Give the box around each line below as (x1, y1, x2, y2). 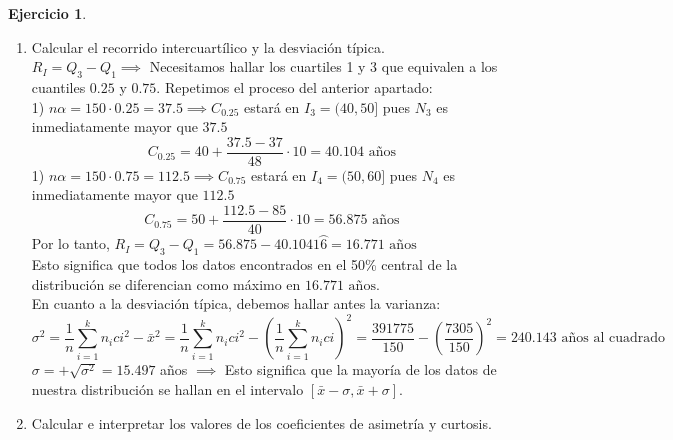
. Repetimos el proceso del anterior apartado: (156, 76, 433, 97)
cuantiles (31, 76, 86, 97)
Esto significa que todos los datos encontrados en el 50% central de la (31, 254, 458, 275)
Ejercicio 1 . (8, 3, 87, 23)
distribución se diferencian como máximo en (31, 273, 301, 294)
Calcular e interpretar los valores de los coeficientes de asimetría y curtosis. (31, 412, 492, 433)
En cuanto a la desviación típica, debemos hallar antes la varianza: (31, 293, 441, 314)
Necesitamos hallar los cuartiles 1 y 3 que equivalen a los (149, 56, 498, 77)
